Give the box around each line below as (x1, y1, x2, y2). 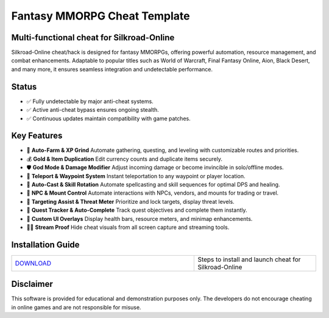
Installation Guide (11, 239, 80, 250)
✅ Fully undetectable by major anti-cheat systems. (26, 98, 154, 105)
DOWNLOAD (15, 259, 52, 267)
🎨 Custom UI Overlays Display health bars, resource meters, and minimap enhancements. (26, 215, 253, 222)
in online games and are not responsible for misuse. (11, 303, 141, 311)
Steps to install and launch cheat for (197, 255, 301, 264)
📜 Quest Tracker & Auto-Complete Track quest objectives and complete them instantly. (26, 206, 247, 214)
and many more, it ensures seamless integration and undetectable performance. (11, 65, 213, 73)
